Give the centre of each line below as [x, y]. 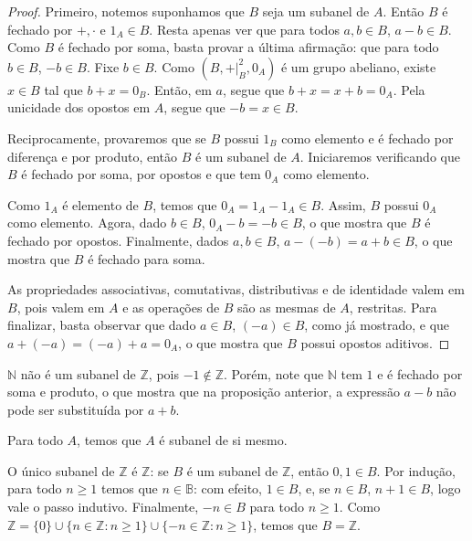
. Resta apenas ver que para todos [244, 29]
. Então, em [179, 89]
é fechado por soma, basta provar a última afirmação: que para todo [248, 47]
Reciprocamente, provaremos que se [107, 138]
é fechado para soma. [147, 258]
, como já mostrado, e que [377, 325]
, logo [446, 488]
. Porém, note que [274, 373]
